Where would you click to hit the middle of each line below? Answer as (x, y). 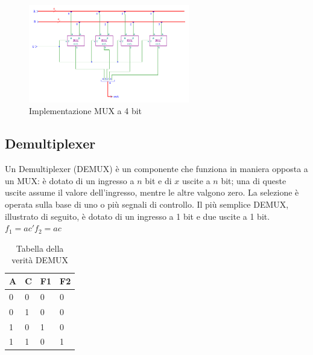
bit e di (158, 180)
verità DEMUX (40, 260)
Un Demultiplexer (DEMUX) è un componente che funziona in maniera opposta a (156, 169)
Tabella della (40, 248)
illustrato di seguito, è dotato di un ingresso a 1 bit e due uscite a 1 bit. (138, 216)
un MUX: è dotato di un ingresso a (70, 180)
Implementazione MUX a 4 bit (86, 111)
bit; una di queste (254, 180)
